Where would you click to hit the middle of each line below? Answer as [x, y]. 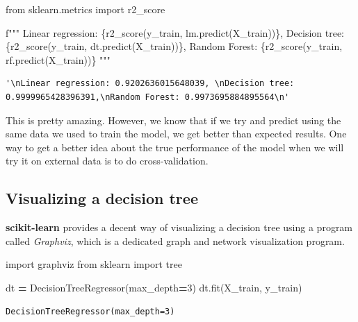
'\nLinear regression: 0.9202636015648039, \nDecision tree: [150, 84]
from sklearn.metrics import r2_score [86, 9]
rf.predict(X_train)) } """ [58, 59]
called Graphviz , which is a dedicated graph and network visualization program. [175, 240]
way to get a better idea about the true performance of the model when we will [175, 147]
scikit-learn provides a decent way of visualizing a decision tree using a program [179, 227]
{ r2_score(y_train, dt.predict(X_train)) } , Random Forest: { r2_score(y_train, [174, 46]
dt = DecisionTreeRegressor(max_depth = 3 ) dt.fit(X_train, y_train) [154, 287]
